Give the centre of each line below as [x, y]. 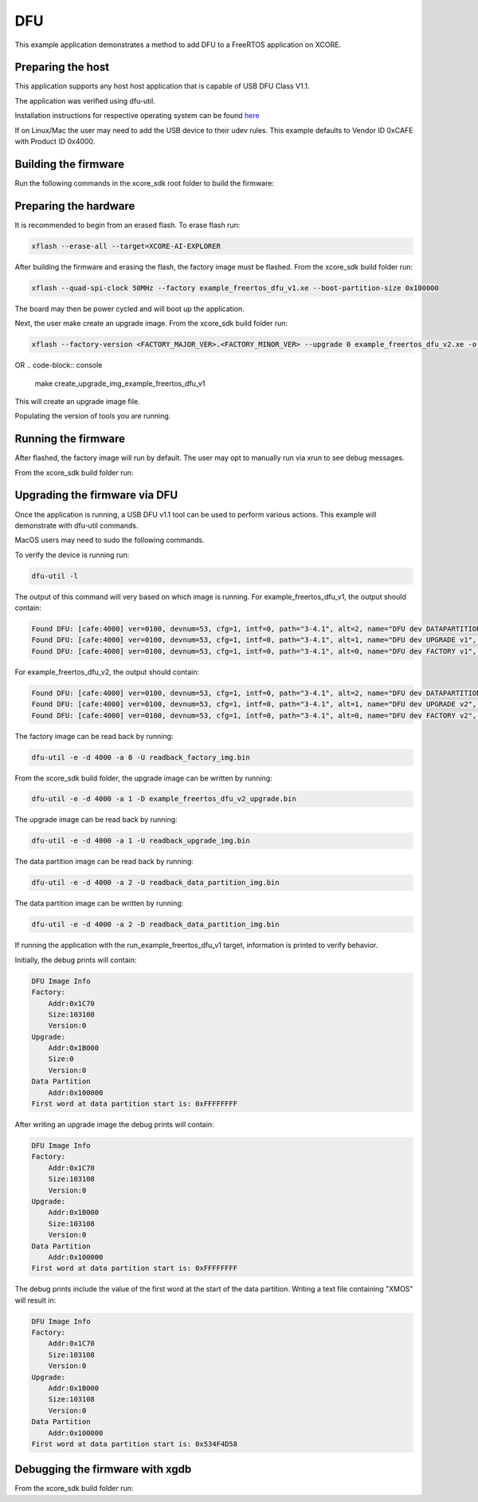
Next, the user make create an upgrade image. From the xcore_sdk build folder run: [151, 324]
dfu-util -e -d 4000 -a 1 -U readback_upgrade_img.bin [141, 841]
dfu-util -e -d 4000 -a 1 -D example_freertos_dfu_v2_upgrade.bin [164, 799]
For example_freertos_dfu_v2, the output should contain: [107, 672]
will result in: [35, 1300]
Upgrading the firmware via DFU [96, 495]
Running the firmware [70, 439]
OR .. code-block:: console [59, 365]
